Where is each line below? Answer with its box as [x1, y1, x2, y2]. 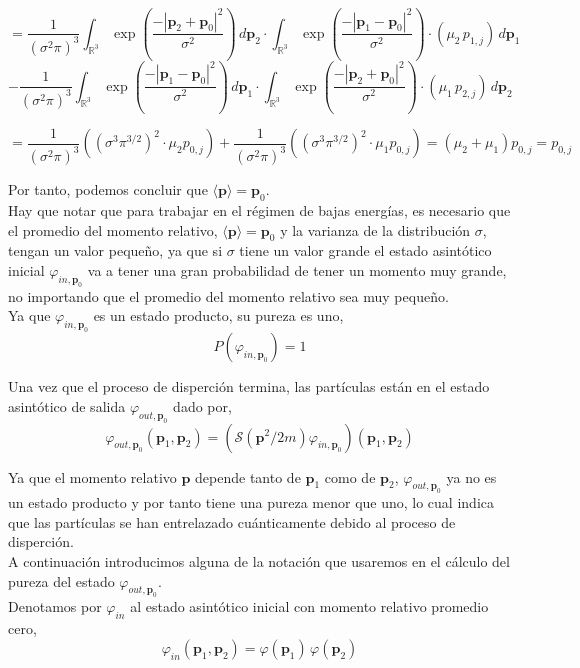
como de [324, 466, 376, 487]
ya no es [446, 466, 497, 487]
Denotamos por [8, 596, 102, 617]
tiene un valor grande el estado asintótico [239, 240, 492, 261]
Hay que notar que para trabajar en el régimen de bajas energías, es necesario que [8, 200, 511, 221]
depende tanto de [195, 466, 301, 487]
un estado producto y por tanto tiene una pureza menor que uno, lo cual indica [8, 492, 494, 513]
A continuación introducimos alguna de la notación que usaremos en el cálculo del [8, 551, 510, 572]
